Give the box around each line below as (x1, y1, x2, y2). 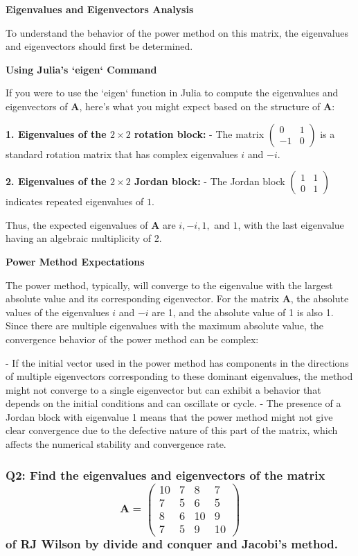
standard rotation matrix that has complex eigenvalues (6, 146, 238, 161)
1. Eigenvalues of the (6, 126, 107, 141)
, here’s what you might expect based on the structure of (79, 98, 321, 113)
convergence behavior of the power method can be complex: (6, 331, 259, 346)
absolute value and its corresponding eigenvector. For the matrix (6, 291, 279, 306)
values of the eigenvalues (6, 304, 109, 319)
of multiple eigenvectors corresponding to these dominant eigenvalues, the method (6, 369, 353, 383)
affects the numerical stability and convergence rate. (6, 437, 226, 451)
